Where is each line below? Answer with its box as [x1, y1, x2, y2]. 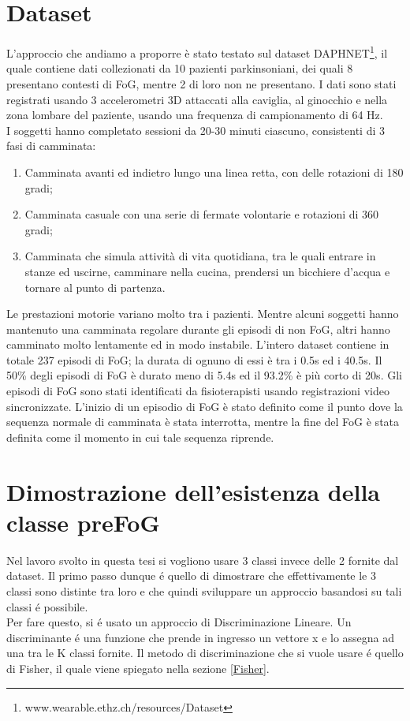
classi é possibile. [6, 598, 88, 615]
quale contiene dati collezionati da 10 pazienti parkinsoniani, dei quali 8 [6, 60, 353, 77]
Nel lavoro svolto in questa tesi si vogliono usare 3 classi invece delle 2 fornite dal [6, 551, 399, 568]
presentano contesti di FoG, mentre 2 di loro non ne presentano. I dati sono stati [6, 75, 397, 92]
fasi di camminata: [6, 137, 96, 154]
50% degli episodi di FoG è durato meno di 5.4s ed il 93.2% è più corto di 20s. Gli [6, 367, 402, 383]
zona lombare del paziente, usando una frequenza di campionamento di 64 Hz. [6, 106, 383, 123]
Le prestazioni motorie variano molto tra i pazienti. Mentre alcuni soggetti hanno [6, 305, 399, 322]
